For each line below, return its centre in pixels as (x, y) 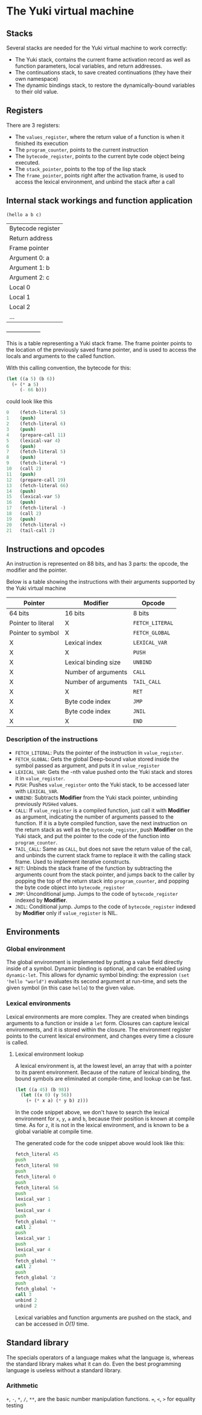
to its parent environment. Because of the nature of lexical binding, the (103, 1072)
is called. (17, 1042)
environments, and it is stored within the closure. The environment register (99, 1029)
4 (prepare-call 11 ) (36, 435)
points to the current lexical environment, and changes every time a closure (100, 1036)
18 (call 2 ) (24, 514)
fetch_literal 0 (35, 1177)
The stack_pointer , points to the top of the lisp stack (80, 169)
